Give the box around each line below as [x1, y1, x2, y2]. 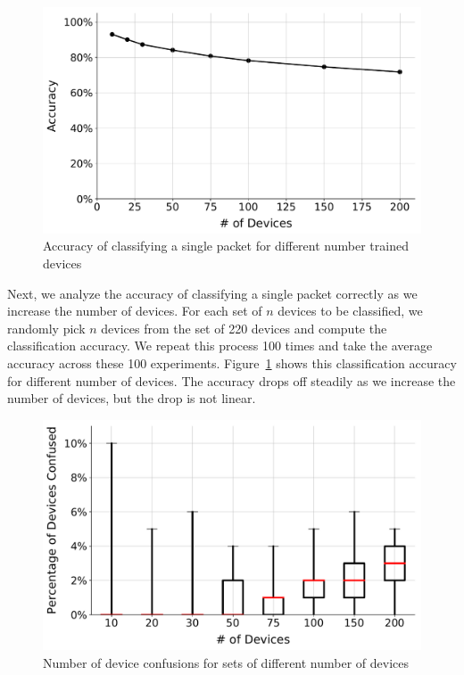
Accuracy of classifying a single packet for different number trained [43, 236, 409, 255]
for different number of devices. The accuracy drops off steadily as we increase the [7, 371, 456, 390]
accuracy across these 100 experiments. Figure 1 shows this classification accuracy [7, 353, 457, 372]
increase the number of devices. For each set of [7, 301, 262, 320]
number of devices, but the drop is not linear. [7, 389, 256, 407]
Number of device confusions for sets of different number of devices [43, 653, 410, 671]
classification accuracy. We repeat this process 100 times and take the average [7, 336, 433, 355]
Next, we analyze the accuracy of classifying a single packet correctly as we [7, 284, 418, 302]
